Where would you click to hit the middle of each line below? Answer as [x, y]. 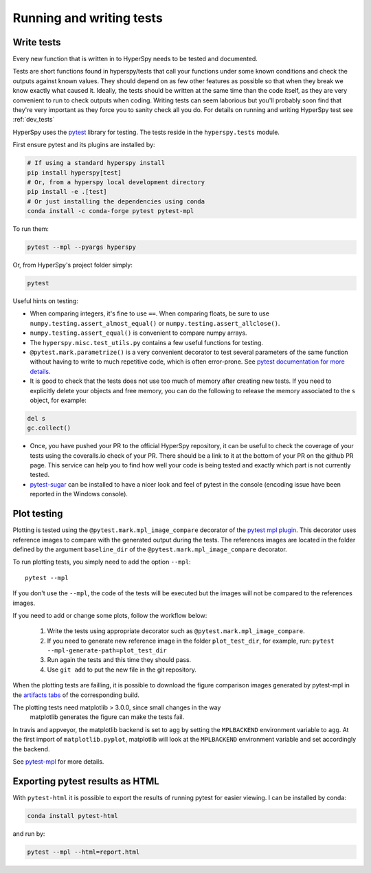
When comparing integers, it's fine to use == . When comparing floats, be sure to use [149, 313]
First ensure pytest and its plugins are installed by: [84, 145]
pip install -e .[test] [67, 192]
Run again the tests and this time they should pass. [119, 660]
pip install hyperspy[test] [74, 173]
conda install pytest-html [72, 816]
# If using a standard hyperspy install [96, 163]
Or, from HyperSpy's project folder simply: [73, 265]
